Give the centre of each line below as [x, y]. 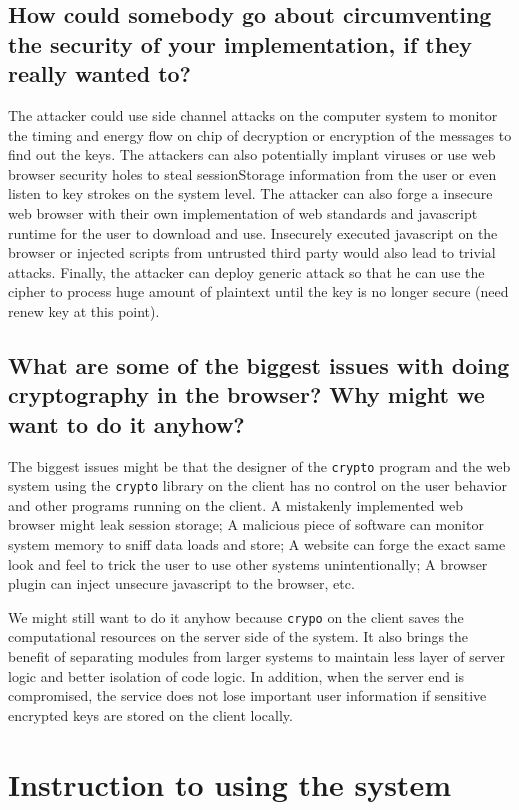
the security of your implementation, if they [240, 43]
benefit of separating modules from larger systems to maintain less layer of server [257, 656]
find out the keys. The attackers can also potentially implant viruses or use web [252, 154]
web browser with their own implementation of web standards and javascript [243, 212]
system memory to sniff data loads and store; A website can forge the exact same [257, 544]
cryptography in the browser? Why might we [246, 394]
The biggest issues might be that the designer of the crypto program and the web [259, 465]
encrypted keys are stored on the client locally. [150, 714]
